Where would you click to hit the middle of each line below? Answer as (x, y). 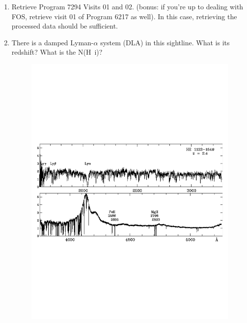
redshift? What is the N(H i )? (57, 52)
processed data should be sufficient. (65, 26)
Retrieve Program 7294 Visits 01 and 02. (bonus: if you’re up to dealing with (127, 6)
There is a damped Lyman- (53, 42)
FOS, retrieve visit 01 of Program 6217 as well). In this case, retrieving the (124, 16)
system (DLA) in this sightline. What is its (165, 42)
